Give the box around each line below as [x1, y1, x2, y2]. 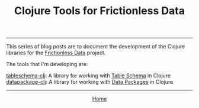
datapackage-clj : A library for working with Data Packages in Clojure [6, 78, 174, 86]
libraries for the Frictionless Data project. [6, 49, 106, 57]
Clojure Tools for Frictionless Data [14, 4, 185, 18]
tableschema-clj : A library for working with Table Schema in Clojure [6, 72, 171, 79]
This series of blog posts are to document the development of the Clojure [6, 43, 185, 50]
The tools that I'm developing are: [6, 61, 88, 68]
